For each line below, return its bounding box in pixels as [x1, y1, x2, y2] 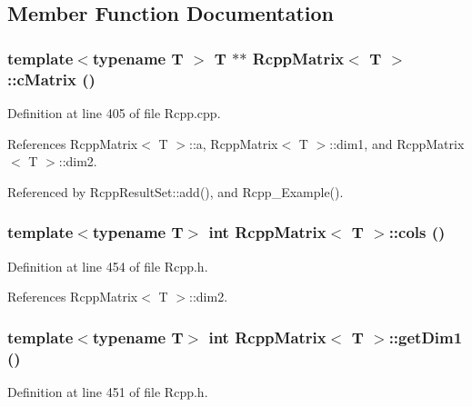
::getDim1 [388, 325, 463, 348]
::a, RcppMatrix [189, 134, 278, 153]
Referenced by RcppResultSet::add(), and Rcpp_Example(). [7, 182, 344, 201]
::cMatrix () [7, 67, 95, 90]
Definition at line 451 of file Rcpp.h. [7, 382, 208, 401]
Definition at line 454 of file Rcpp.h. [7, 256, 208, 275]
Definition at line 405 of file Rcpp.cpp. [7, 103, 221, 122]
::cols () [388, 221, 446, 243]
